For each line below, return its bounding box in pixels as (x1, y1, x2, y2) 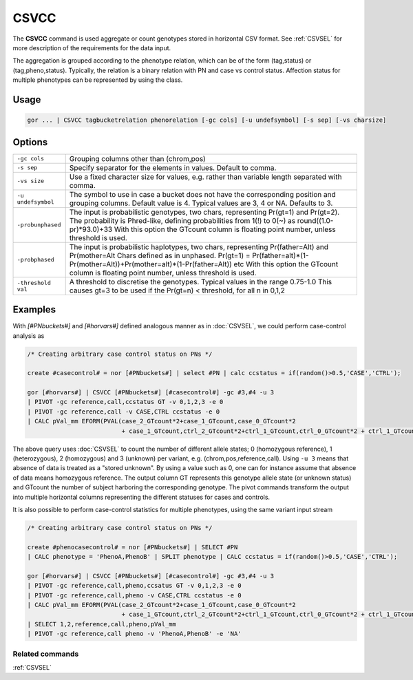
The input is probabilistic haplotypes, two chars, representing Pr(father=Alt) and (69, 242, 329, 251)
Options (12, 136, 48, 148)
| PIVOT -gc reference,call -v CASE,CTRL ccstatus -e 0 (27, 407, 220, 416)
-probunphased (17, 221, 61, 229)
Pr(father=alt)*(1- (252, 251, 309, 260)
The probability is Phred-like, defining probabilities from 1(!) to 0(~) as (69, 215, 296, 225)
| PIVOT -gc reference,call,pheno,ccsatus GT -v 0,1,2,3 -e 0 (27, 582, 242, 590)
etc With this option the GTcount (233, 259, 339, 268)
